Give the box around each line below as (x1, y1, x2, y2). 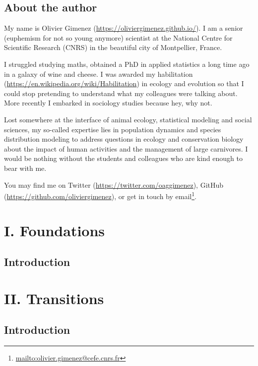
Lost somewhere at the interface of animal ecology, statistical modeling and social (4, 114, 252, 124)
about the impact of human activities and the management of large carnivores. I (4, 143, 248, 154)
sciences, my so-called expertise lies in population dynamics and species (4, 124, 221, 134)
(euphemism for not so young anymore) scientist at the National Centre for (4, 32, 233, 43)
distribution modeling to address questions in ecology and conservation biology (4, 134, 244, 144)
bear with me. (4, 162, 47, 173)
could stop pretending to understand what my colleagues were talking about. (4, 88, 238, 98)
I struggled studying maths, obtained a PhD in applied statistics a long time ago (4, 58, 250, 69)
